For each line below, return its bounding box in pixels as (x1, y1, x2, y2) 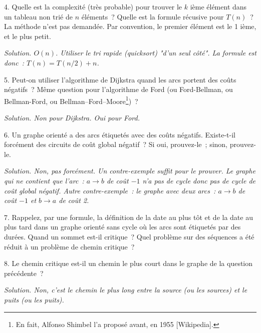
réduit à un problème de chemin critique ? (4, 241, 135, 251)
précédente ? (4, 267, 44, 278)
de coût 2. (59, 195, 89, 205)
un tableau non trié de (4, 11, 73, 21)
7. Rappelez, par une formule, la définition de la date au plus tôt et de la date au (4, 211, 253, 222)
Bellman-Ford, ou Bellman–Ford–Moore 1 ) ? (4, 94, 138, 106)
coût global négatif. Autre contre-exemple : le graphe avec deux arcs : (4, 185, 216, 195)
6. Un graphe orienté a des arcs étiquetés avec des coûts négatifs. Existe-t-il (4, 129, 235, 139)
